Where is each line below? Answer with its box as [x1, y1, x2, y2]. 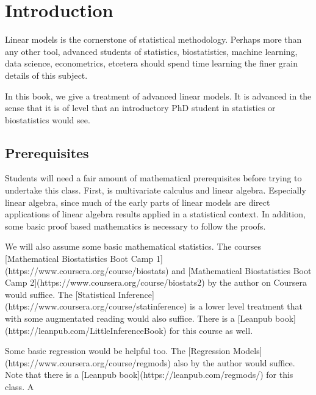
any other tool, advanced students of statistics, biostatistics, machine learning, [5, 45, 298, 57]
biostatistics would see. [5, 113, 90, 126]
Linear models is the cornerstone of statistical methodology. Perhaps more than [5, 33, 302, 46]
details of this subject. [5, 68, 88, 81]
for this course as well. [169, 324, 253, 336]
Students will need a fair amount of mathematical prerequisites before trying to [5, 172, 302, 184]
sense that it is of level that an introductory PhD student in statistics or [5, 101, 276, 114]
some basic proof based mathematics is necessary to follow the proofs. [5, 219, 266, 232]
